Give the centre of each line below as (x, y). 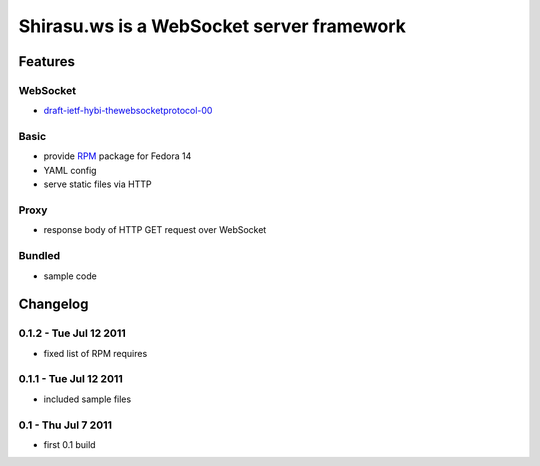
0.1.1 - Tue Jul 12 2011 (71, 379)
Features (46, 61)
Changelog (53, 304)
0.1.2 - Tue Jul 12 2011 (72, 333)
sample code (70, 276)
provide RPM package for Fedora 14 (117, 156)
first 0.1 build (69, 444)
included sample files (87, 399)
